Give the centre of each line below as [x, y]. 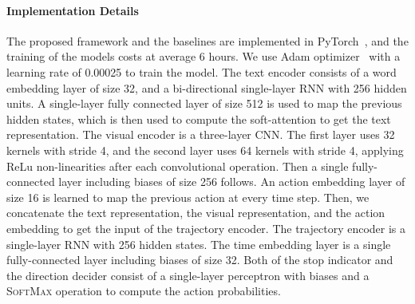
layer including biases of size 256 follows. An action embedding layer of [232, 182]
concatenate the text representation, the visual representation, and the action [196, 213]
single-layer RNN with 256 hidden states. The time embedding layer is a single [199, 244]
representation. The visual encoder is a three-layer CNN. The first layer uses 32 [201, 134]
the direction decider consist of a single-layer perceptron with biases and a [188, 275]
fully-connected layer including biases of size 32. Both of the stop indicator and [200, 260]
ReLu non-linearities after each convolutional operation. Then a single [178, 166]
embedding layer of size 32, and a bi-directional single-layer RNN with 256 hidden [207, 87]
